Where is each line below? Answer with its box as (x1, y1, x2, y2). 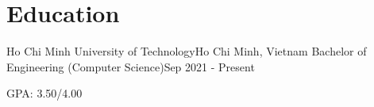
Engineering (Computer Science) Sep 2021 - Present (6, 58, 255, 75)
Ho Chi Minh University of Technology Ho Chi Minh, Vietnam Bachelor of (6, 43, 367, 59)
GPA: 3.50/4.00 (6, 85, 83, 101)
